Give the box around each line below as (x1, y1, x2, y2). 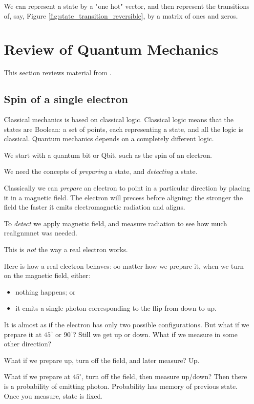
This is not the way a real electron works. (4, 244, 128, 255)
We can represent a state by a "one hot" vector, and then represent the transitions (4, 1, 250, 11)
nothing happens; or (15, 286, 76, 297)
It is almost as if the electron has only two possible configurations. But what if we (4, 319, 250, 330)
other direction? (4, 339, 51, 349)
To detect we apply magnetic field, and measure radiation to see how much (4, 218, 227, 228)
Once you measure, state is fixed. (4, 390, 103, 401)
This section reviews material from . (4, 67, 112, 78)
